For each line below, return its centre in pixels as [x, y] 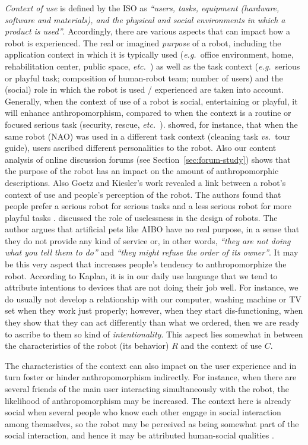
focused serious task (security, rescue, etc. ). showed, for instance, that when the [151, 124]
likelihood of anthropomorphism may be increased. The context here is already [148, 400]
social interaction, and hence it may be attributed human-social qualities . [139, 435]
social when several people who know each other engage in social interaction [143, 412]
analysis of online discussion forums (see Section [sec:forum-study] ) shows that [148, 159]
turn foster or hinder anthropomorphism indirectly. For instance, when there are [151, 377]
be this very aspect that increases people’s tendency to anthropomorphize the [146, 264]
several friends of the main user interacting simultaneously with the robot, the [147, 389]
